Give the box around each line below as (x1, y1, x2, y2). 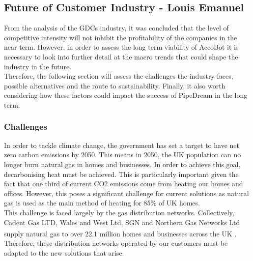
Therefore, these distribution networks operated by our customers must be (4, 238, 228, 248)
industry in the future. (4, 61, 72, 71)
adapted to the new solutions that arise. (4, 247, 124, 258)
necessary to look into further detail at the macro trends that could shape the (4, 51, 238, 61)
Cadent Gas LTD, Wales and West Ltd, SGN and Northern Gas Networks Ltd (4, 217, 240, 227)
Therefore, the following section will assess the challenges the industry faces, (4, 71, 233, 81)
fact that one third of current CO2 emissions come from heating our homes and (4, 178, 243, 189)
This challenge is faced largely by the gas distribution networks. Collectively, (4, 207, 234, 217)
